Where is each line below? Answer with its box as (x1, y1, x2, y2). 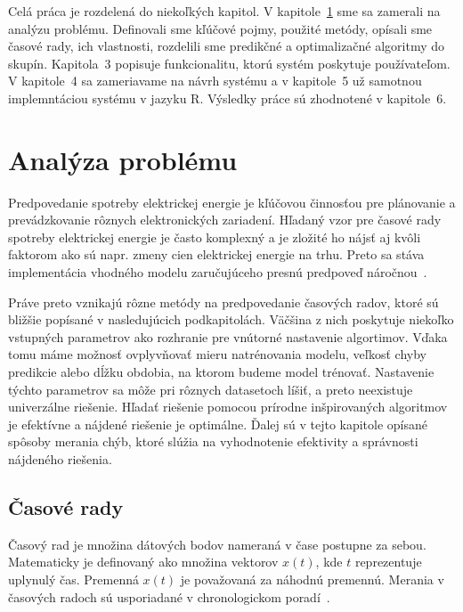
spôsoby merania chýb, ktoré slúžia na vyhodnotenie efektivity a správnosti (8, 432, 418, 451)
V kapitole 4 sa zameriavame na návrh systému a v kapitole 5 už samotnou (8, 71, 422, 90)
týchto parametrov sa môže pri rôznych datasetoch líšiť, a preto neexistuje (8, 379, 413, 398)
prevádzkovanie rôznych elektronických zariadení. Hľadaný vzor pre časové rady (8, 210, 442, 229)
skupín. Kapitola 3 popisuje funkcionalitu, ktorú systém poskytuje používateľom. (8, 53, 451, 72)
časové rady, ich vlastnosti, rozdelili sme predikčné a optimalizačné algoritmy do (8, 37, 445, 55)
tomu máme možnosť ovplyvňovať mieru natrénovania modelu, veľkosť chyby (8, 345, 426, 363)
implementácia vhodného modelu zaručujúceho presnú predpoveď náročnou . (8, 263, 427, 282)
